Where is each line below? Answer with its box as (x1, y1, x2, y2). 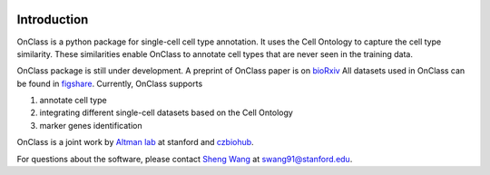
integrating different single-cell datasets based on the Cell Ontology (39, 107, 294, 118)
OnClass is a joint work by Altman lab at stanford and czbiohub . (16, 137, 254, 148)
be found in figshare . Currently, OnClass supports (16, 78, 203, 89)
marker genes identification (39, 120, 142, 131)
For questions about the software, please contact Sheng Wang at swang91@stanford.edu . (16, 153, 353, 164)
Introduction (16, 12, 89, 27)
